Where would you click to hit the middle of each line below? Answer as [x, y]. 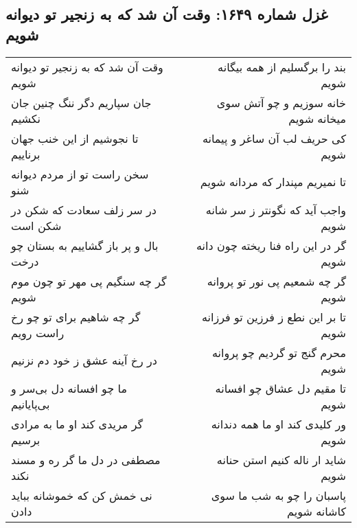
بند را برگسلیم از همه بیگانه [282, 67]
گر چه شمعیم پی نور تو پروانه [276, 281]
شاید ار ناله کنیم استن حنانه [281, 459]
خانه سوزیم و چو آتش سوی [281, 102]
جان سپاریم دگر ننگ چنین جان [81, 102]
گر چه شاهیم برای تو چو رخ [76, 317]
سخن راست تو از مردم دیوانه [80, 174]
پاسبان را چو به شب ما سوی [278, 495]
